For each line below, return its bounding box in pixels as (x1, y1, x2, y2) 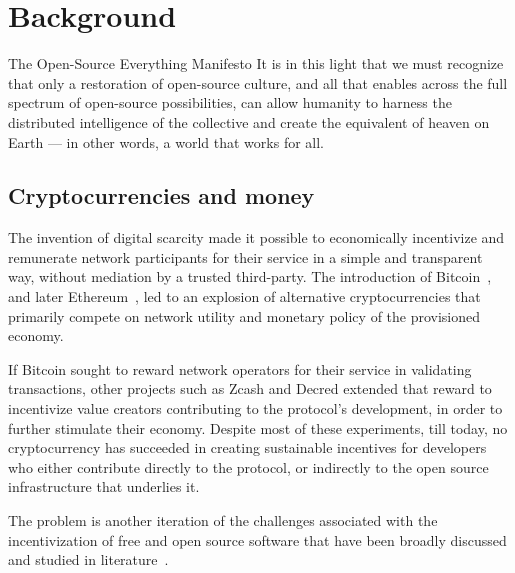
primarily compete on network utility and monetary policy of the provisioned (8, 305, 481, 326)
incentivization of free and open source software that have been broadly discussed (8, 529, 507, 550)
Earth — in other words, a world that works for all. (8, 131, 324, 152)
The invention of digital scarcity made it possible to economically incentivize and (8, 227, 505, 248)
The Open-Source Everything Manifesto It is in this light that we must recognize (8, 53, 504, 74)
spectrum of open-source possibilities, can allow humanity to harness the (8, 92, 452, 113)
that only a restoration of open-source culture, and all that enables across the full (8, 72, 508, 93)
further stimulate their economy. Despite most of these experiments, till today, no (8, 417, 508, 438)
